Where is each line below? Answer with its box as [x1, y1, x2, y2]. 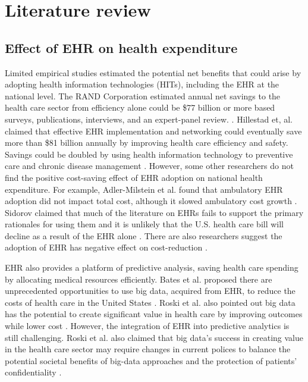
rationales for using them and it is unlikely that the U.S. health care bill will [5, 218, 284, 230]
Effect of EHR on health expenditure [5, 38, 238, 57]
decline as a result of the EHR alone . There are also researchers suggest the [5, 229, 282, 242]
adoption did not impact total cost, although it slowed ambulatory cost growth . [5, 195, 297, 207]
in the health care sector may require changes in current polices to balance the [5, 343, 291, 355]
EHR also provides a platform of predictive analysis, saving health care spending [5, 261, 298, 274]
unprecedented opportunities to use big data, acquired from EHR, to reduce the [5, 284, 296, 297]
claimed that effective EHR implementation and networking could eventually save [5, 124, 302, 137]
